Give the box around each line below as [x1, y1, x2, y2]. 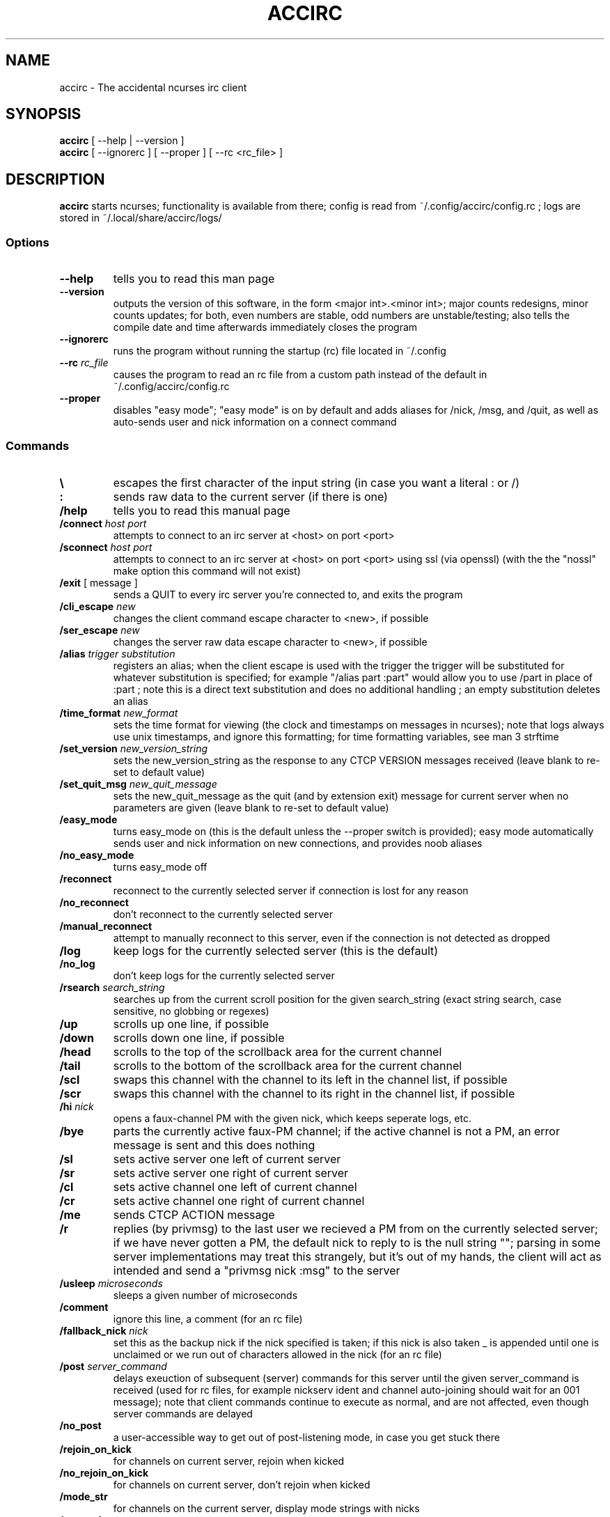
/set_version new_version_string [59, 742, 208, 754]
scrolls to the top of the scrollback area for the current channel [113, 1044, 442, 1059]
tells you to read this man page [113, 272, 275, 286]
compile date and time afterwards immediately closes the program [113, 321, 418, 334]
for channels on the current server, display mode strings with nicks [113, 1502, 420, 1514]
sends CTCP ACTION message [113, 1207, 275, 1222]
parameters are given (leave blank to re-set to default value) [113, 801, 389, 814]
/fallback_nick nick [59, 1324, 148, 1337]
